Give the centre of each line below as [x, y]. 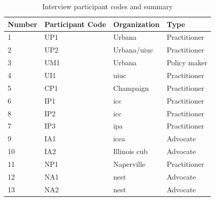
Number [22, 24]
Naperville [129, 164]
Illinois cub [130, 151]
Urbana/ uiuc [133, 50]
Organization [136, 24]
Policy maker [187, 62]
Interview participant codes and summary [108, 6]
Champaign [131, 87]
